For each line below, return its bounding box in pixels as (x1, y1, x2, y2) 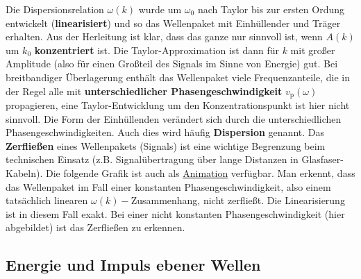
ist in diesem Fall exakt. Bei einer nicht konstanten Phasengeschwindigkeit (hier (6, 206, 345, 221)
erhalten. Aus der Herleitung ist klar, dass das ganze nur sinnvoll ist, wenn (6, 29, 323, 44)
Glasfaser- (301, 152, 344, 167)
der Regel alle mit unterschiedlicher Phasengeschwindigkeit (6, 83, 283, 98)
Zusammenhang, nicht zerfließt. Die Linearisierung (131, 193, 345, 208)
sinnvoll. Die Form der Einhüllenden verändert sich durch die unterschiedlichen (6, 111, 342, 126)
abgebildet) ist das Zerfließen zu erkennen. (6, 220, 185, 235)
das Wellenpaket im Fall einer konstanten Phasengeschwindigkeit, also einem (6, 179, 331, 194)
